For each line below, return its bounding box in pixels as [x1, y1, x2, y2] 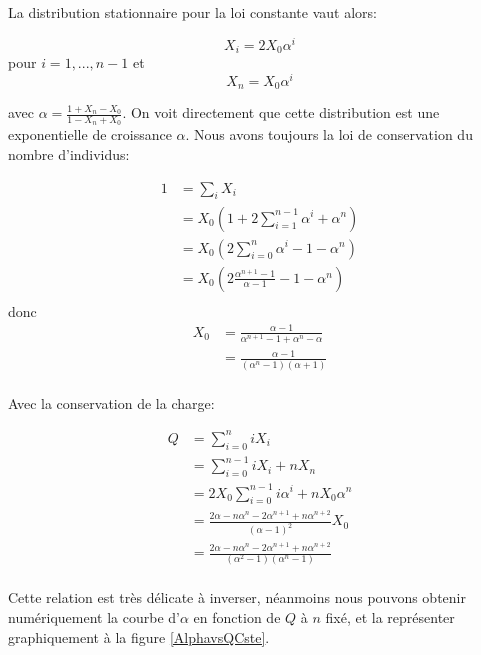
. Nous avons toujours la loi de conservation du [185, 124, 473, 145]
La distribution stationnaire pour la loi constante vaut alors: [8, 2, 377, 22]
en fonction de [193, 606, 281, 627]
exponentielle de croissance [8, 124, 172, 145]
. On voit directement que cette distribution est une [122, 102, 440, 123]
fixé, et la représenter [325, 606, 455, 627]
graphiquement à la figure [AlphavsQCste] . [8, 626, 270, 647]
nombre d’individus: [8, 144, 130, 165]
